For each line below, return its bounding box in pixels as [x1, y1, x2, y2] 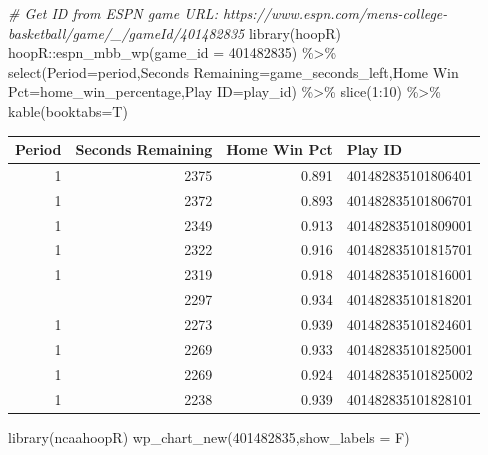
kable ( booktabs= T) [8, 100, 128, 121]
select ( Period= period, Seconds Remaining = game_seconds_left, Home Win [8, 61, 459, 82]
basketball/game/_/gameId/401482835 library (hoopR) [8, 22, 341, 43]
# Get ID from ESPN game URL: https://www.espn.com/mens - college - [8, 3, 448, 23]
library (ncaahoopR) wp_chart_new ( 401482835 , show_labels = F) [8, 426, 410, 447]
